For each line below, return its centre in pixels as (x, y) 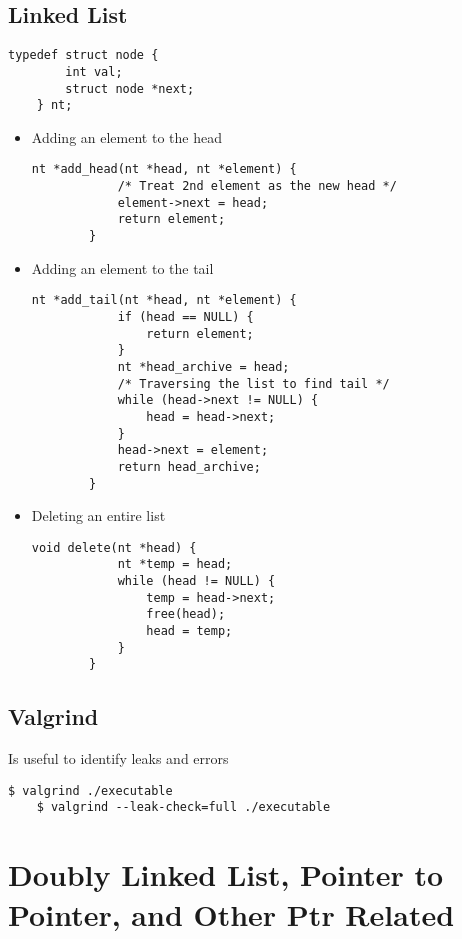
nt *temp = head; (175, 564)
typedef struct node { (83, 55)
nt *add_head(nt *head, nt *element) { (164, 169)
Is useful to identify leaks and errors (118, 758)
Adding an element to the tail (122, 267)
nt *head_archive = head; (203, 366)
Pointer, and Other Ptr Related (231, 913)
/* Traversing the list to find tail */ (253, 383)
